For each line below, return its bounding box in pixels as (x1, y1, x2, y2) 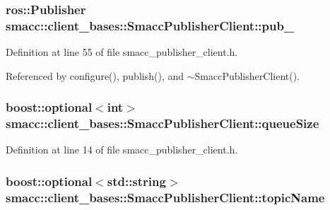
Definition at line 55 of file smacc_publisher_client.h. (6, 45, 238, 59)
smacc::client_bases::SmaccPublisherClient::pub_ (6, 16, 295, 34)
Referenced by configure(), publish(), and (6, 68, 184, 83)
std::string (107, 172, 166, 189)
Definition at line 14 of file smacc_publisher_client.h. (6, 142, 238, 157)
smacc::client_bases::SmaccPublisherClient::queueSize (6, 115, 319, 132)
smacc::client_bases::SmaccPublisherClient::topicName (6, 188, 325, 206)
